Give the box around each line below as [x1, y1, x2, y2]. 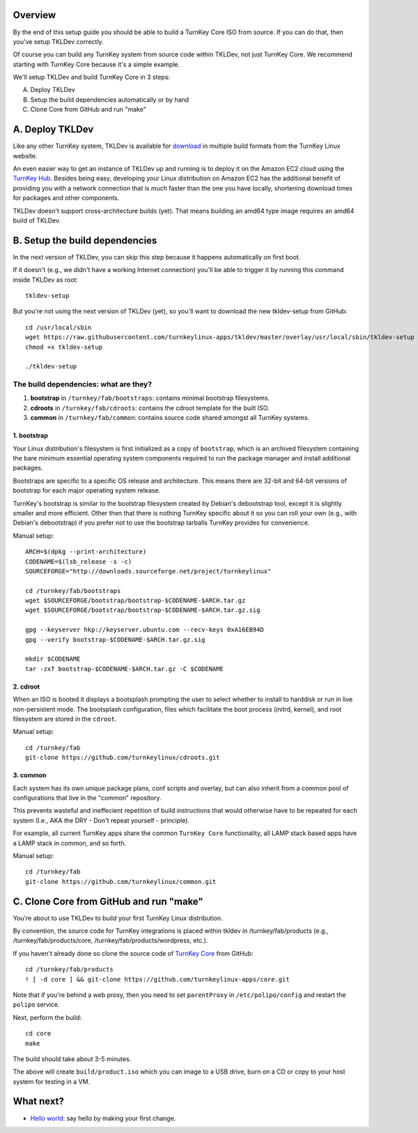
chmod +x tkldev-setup [25, 343, 103, 351]
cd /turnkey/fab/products [25, 966, 114, 973]
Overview [13, 9, 56, 21]
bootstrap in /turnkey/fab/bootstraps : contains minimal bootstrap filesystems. [30, 394, 270, 403]
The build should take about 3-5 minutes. [13, 1054, 132, 1063]
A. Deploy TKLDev [13, 123, 94, 135]
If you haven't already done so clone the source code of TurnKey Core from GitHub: [13, 949, 254, 957]
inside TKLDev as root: [13, 276, 78, 284]
